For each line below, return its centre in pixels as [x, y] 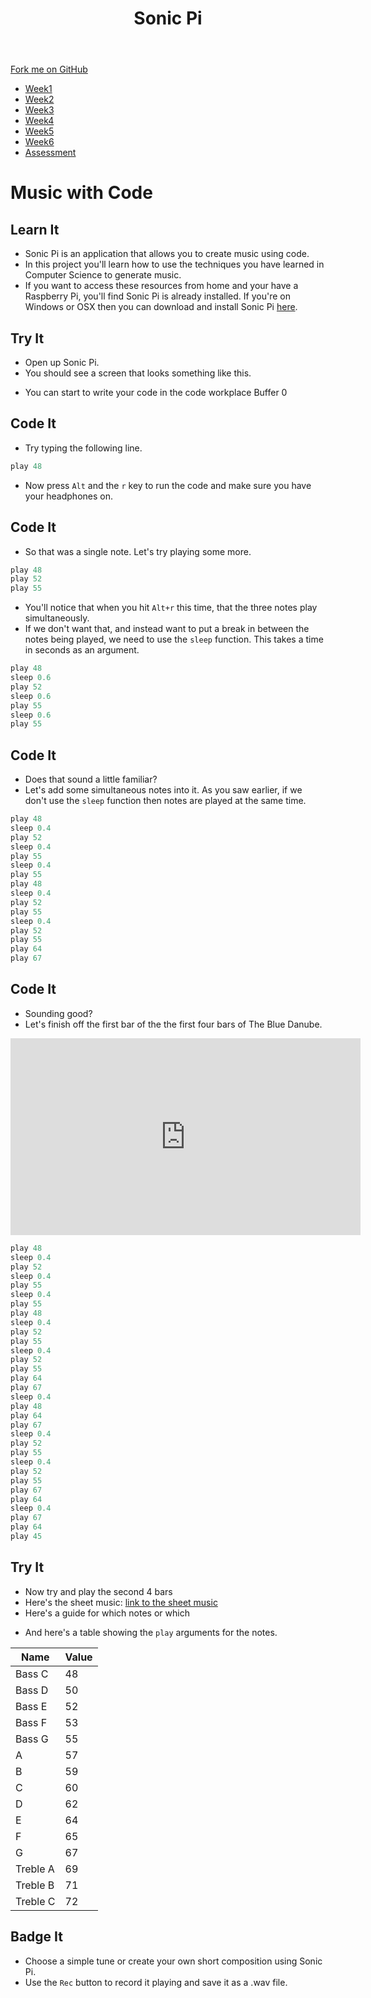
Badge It [36, 1937]
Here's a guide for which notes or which [107, 1613]
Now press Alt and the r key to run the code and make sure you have [168, 485]
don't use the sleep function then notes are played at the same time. [165, 801]
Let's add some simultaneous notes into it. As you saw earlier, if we [163, 790]
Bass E [31, 1706]
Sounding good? [58, 1013]
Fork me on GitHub [49, 69]
